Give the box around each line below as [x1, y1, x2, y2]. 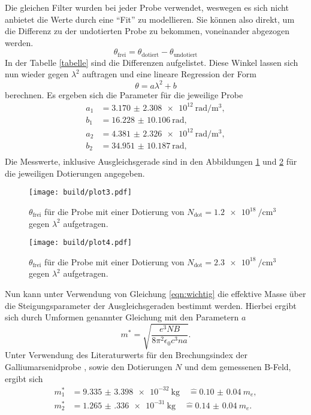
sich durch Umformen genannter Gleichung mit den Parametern [5, 311, 239, 323]
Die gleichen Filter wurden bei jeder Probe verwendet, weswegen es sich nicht [5, 1, 289, 13]
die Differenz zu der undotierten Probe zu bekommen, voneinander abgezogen [5, 25, 290, 37]
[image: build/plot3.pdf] [29, 188, 132, 197]
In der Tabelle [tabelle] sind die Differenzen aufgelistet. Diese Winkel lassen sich [5, 56, 298, 68]
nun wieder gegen [5, 68, 69, 80]
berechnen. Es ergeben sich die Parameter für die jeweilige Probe [5, 88, 243, 101]
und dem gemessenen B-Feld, [185, 360, 291, 372]
